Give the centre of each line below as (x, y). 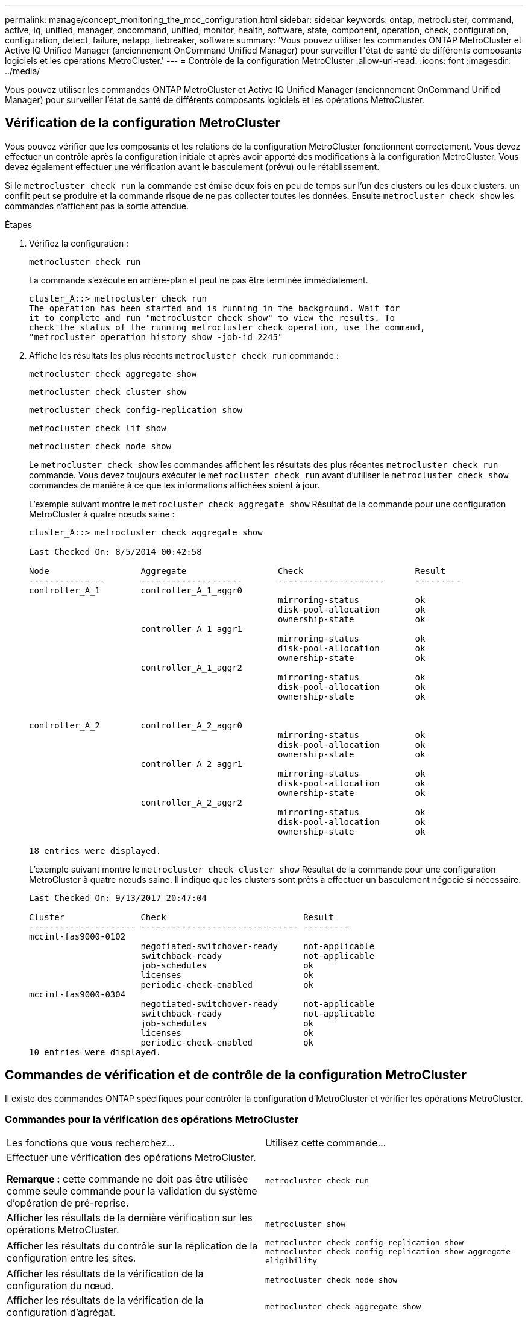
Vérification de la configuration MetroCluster (143, 123)
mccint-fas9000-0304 (77, 994)
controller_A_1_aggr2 (192, 667)
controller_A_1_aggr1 (192, 629)
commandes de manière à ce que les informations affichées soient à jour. (174, 485)
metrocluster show (306, 1224)
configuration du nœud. (60, 1286)
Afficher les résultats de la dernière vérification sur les (130, 1218)
